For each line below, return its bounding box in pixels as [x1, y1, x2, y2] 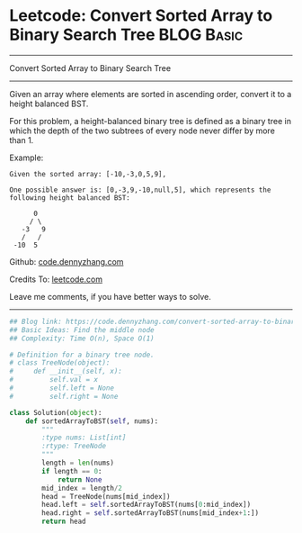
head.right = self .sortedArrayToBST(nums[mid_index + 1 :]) [41, 509, 259, 518]
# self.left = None [9, 384, 115, 393]
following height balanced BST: [9, 193, 130, 203]
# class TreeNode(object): [9, 358, 111, 367]
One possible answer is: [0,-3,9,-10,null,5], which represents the [9, 185, 271, 194]
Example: [9, 152, 44, 163]
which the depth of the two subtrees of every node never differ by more [9, 125, 276, 136]
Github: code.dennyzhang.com [9, 256, 124, 266]
